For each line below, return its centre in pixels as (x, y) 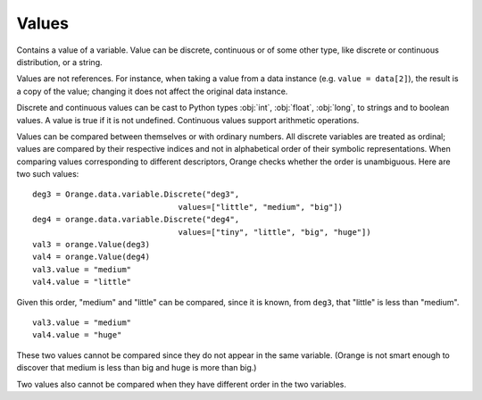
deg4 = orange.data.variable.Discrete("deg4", (136, 220)
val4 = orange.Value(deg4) (91, 257)
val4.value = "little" (82, 282)
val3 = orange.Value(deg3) (91, 245)
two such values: (48, 174)
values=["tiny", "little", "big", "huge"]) (274, 232)
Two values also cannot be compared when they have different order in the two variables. (182, 384)
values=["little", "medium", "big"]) (261, 207)
